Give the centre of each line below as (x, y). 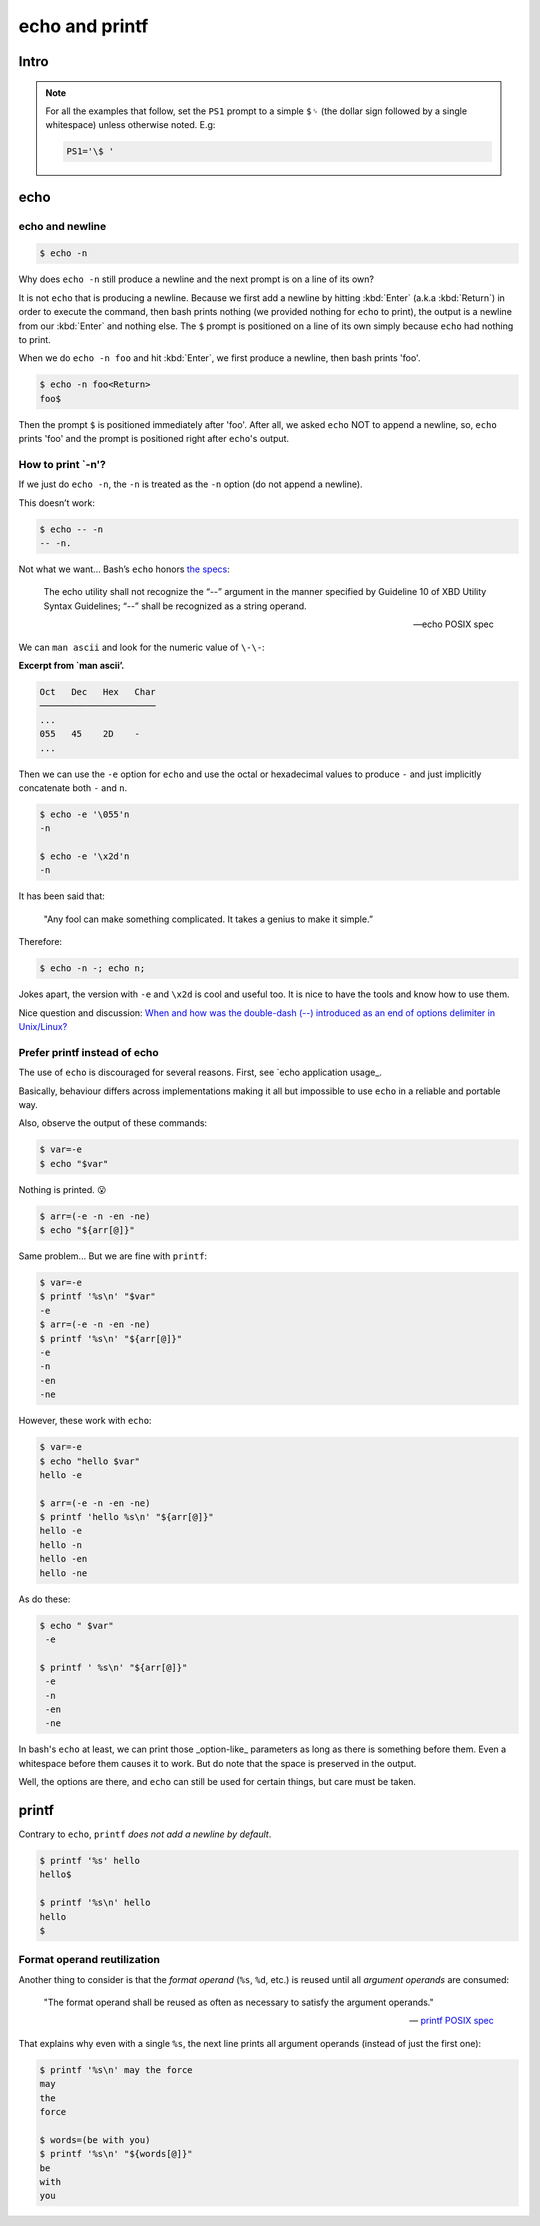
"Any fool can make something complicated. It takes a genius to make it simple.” (208, 919)
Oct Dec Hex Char (98, 691)
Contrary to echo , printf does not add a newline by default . (145, 1834)
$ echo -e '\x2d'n (84, 856)
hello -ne (63, 1573)
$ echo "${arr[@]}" (87, 1230)
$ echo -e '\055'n (84, 814)
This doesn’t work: (56, 502)
